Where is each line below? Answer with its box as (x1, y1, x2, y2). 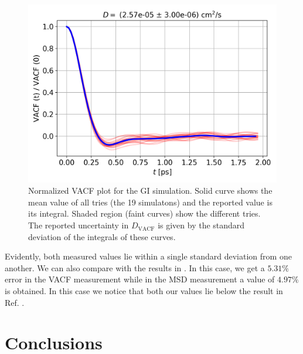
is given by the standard (158, 219, 245, 231)
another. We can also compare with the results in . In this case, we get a (5, 261, 265, 274)
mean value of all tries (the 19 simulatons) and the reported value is (28, 195, 273, 208)
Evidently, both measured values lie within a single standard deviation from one (5, 250, 292, 262)
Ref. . (5, 296, 25, 308)
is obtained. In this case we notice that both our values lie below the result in (5, 285, 283, 297)
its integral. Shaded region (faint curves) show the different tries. (28, 207, 261, 220)
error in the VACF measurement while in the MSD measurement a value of (5, 273, 275, 285)
